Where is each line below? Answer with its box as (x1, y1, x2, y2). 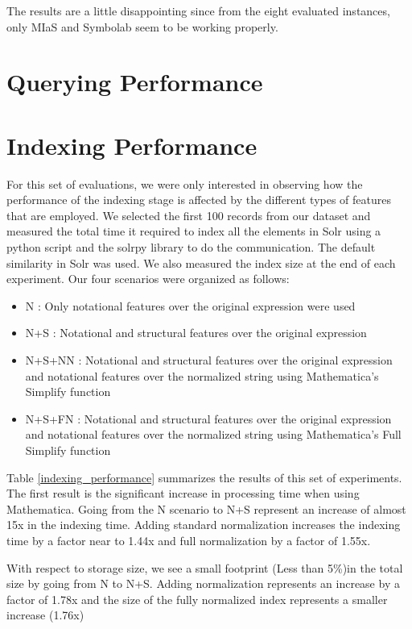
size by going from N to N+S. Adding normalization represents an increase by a (6, 575, 400, 592)
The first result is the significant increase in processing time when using (6, 485, 360, 502)
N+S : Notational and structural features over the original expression (25, 324, 367, 341)
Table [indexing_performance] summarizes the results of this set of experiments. (6, 469, 402, 485)
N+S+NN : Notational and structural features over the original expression (25, 352, 393, 369)
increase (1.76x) (6, 606, 84, 623)
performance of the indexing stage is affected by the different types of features (6, 191, 391, 208)
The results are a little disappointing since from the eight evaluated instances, (6, 2, 390, 19)
